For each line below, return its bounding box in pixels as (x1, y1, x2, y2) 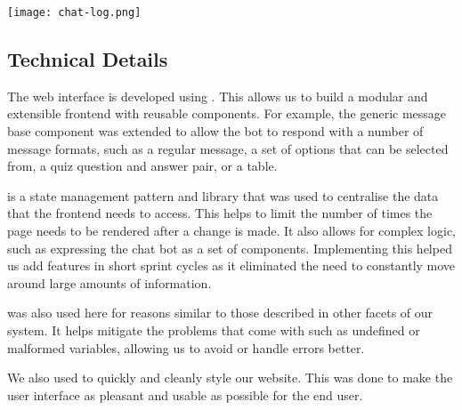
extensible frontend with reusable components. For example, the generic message (7, 104, 447, 123)
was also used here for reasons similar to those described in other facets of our (7, 303, 434, 322)
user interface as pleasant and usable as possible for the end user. (7, 385, 363, 404)
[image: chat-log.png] (7, 6, 142, 19)
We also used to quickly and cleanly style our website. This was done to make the (7, 368, 453, 387)
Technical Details (7, 45, 168, 73)
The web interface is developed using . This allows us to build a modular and (7, 86, 428, 105)
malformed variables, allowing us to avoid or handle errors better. (7, 338, 365, 357)
